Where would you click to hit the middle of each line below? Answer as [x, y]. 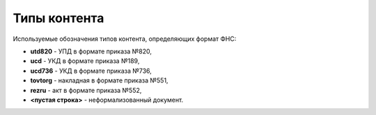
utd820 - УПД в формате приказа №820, [91, 51]
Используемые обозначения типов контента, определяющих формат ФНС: [125, 39]
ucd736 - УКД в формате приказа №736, [91, 71]
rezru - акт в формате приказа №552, [86, 90]
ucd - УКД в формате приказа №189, [85, 61]
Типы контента [58, 18]
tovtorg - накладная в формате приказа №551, [99, 80]
